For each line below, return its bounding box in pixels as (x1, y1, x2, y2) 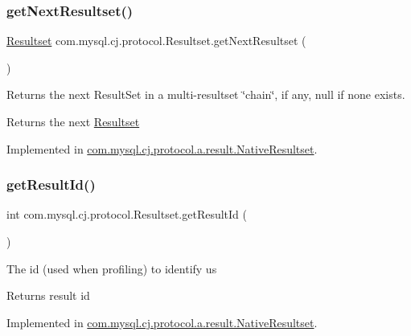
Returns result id (6, 287, 90, 304)
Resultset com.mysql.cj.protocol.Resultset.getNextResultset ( (6, 32, 306, 49)
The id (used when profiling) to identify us (6, 260, 217, 277)
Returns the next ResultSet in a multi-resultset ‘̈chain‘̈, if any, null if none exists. (6, 86, 405, 103)
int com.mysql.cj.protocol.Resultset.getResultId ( (6, 206, 248, 223)
